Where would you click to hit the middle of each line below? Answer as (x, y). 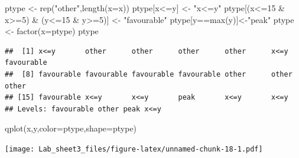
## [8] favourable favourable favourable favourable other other (149, 74)
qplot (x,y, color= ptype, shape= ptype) (71, 128)
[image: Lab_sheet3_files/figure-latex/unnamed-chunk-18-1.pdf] (134, 149)
